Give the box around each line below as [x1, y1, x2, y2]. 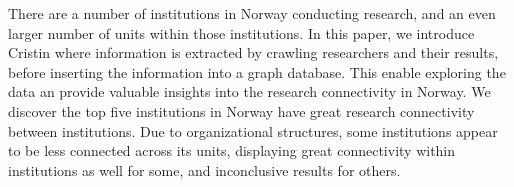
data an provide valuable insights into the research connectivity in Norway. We [8, 81, 491, 102]
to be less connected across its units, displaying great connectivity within [8, 140, 456, 161]
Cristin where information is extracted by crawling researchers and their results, [8, 42, 499, 63]
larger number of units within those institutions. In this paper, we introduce [8, 22, 475, 43]
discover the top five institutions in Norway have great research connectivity [8, 100, 475, 121]
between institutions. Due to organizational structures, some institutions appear [8, 120, 498, 141]
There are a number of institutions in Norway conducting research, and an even [8, 3, 496, 23]
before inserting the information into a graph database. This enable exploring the [8, 61, 506, 82]
